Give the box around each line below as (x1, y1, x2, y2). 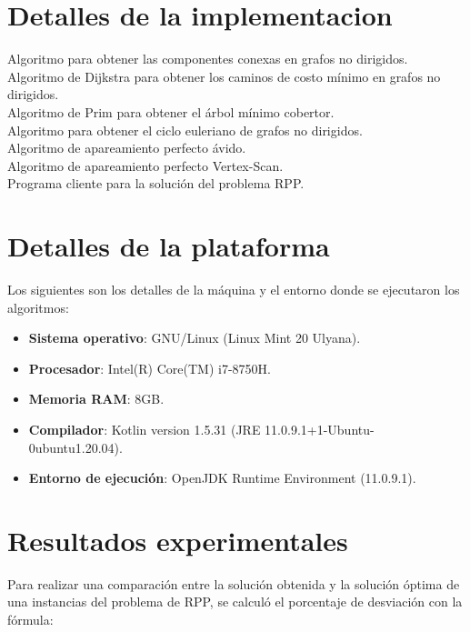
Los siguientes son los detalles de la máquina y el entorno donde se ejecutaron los (7, 280, 460, 298)
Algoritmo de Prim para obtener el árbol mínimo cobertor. (7, 102, 335, 121)
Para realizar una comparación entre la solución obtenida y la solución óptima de (7, 574, 460, 593)
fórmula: (7, 610, 54, 629)
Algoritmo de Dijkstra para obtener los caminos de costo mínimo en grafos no (7, 66, 441, 85)
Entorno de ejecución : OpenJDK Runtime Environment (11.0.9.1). (28, 468, 416, 487)
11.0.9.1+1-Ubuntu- (265, 419, 375, 438)
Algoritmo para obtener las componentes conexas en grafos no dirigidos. (7, 49, 408, 68)
